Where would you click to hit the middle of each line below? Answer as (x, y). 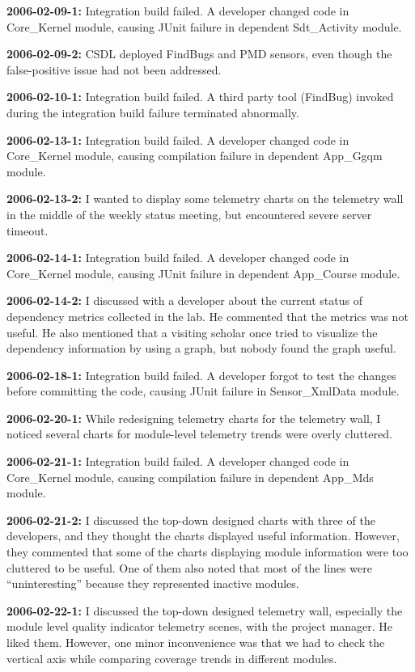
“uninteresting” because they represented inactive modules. (153, 583)
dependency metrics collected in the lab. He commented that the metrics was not (207, 316)
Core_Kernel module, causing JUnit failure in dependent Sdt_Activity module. (204, 26)
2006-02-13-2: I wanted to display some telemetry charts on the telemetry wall (205, 199)
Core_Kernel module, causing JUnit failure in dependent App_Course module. (203, 273)
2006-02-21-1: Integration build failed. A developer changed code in (178, 461)
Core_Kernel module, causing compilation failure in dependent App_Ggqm (195, 156)
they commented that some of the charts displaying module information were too (207, 552)
